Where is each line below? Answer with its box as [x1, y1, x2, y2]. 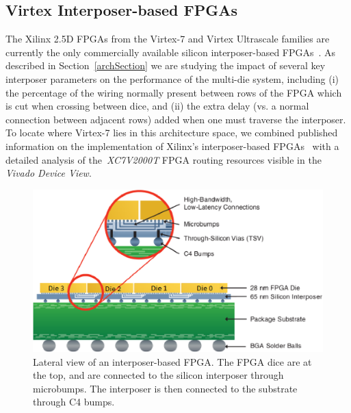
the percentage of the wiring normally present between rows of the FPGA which [5, 85, 342, 99]
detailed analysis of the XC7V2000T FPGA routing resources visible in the [5, 152, 322, 166]
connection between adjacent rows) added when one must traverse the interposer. [5, 112, 346, 126]
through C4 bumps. [33, 395, 115, 409]
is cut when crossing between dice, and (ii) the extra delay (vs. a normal [5, 99, 309, 113]
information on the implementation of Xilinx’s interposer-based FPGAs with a [5, 138, 339, 153]
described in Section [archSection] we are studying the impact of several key [5, 58, 326, 73]
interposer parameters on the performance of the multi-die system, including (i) [5, 71, 339, 86]
